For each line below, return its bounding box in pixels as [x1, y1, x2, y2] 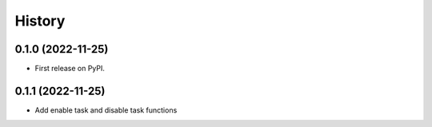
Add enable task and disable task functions [34, 105, 178, 115]
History [14, 12, 66, 30]
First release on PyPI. [34, 64, 106, 73]
